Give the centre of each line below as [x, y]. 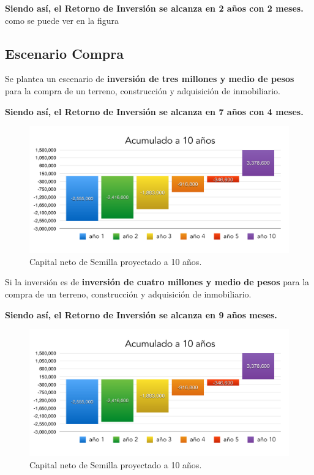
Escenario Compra [64, 53]
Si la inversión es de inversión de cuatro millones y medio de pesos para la [157, 282]
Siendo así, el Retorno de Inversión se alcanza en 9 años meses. [141, 314]
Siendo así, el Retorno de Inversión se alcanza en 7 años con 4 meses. [154, 111]
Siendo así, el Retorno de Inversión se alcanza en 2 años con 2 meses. [154, 8]
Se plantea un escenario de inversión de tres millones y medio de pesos [150, 79]
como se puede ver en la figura [62, 20]
